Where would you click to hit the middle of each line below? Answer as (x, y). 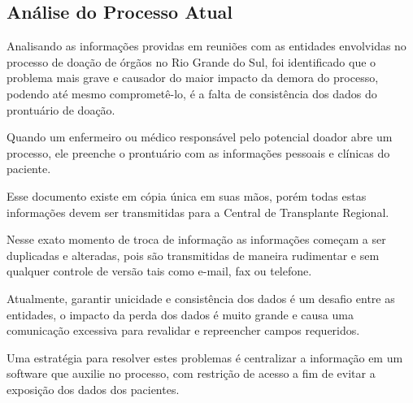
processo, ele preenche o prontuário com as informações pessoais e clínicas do (198, 152)
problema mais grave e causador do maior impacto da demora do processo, (193, 78)
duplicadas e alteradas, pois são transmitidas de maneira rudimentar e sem (193, 255)
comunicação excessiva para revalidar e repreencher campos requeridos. (183, 330)
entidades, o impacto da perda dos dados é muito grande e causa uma (180, 314)
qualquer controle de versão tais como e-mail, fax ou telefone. (159, 271)
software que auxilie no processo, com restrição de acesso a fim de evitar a (191, 373)
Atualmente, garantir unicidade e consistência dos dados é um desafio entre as (201, 298)
